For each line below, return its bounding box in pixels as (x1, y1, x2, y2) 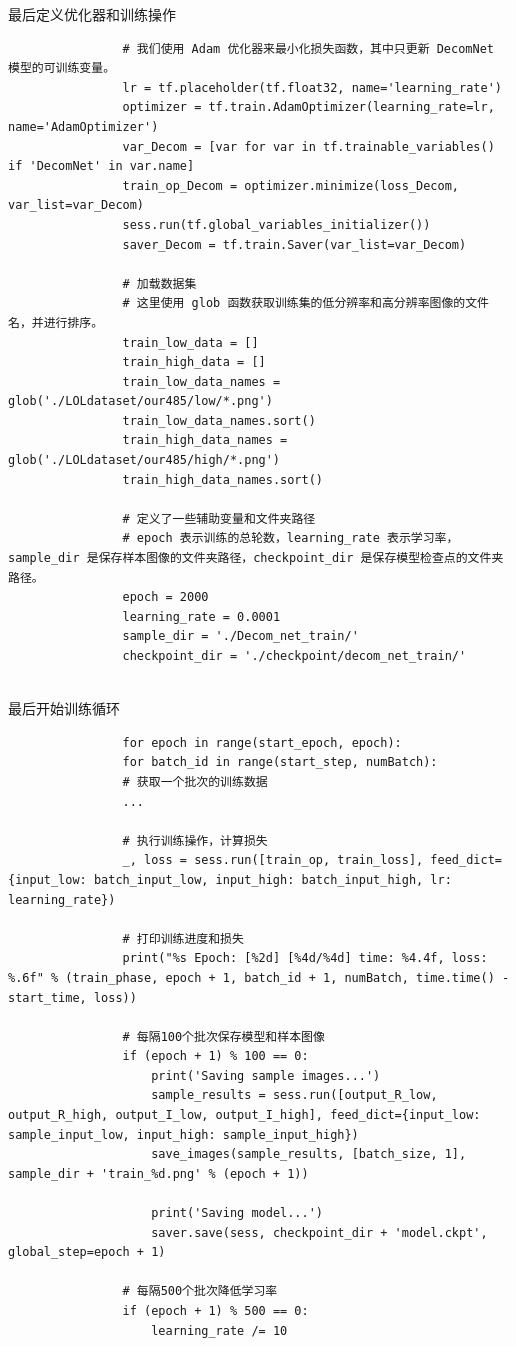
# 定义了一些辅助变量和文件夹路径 (122, 511, 316, 526)
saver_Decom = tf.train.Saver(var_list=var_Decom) (122, 237, 467, 252)
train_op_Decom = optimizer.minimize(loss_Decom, (122, 178, 460, 193)
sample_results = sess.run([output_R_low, (151, 1088, 438, 1103)
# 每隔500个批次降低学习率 (122, 1284, 278, 1299)
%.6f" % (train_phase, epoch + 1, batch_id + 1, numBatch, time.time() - (8, 970, 510, 985)
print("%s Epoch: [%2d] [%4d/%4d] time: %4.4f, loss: (122, 951, 488, 966)
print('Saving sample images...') (151, 1068, 381, 1083)
